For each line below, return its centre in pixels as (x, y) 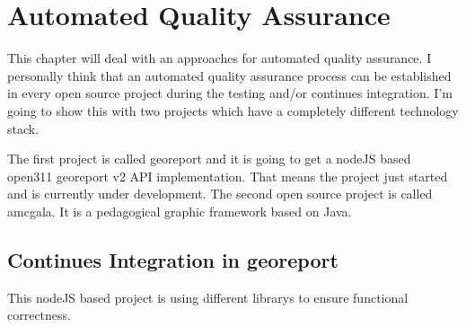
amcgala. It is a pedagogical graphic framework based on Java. (180, 211)
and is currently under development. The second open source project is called (220, 194)
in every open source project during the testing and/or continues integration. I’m (230, 93)
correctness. (39, 315)
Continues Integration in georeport (173, 259)
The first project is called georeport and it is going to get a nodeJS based (209, 159)
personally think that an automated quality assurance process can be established (229, 75)
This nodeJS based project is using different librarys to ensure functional (208, 297)
